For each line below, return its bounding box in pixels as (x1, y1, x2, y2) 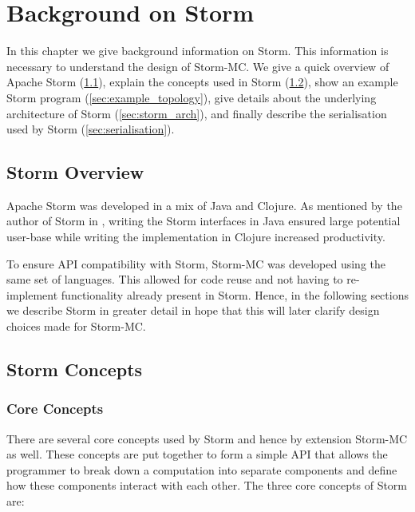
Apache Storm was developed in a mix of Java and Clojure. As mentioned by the (6, 196, 402, 213)
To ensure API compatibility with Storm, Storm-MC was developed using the (6, 255, 385, 272)
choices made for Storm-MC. (6, 318, 146, 335)
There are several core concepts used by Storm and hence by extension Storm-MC (6, 430, 408, 447)
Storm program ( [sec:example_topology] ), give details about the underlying (6, 89, 377, 105)
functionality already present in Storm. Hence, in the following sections (61, 286, 409, 303)
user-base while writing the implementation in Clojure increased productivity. (6, 228, 385, 245)
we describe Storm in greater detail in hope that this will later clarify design (6, 302, 380, 319)
